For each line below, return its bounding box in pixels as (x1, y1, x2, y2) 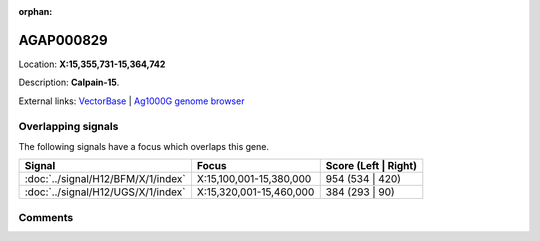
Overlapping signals (18, 120, 119, 134)
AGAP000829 (18, 31, 109, 49)
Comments (18, 210, 74, 224)
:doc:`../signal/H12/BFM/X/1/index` (24, 172, 186, 186)
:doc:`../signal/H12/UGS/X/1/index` (24, 185, 186, 199)
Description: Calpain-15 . (18, 76, 120, 89)
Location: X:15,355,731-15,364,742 (18, 58, 166, 70)
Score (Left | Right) (325, 159, 417, 173)
